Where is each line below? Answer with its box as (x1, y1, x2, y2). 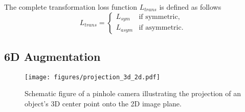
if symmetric (139, 13, 178, 20)
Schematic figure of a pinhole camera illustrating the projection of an (25, 88, 241, 99)
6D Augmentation (4, 48, 101, 64)
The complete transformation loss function (4, 2, 138, 12)
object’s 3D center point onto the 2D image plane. (25, 98, 182, 109)
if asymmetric (139, 24, 182, 32)
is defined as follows (159, 2, 221, 12)
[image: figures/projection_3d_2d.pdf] (25, 73, 160, 81)
